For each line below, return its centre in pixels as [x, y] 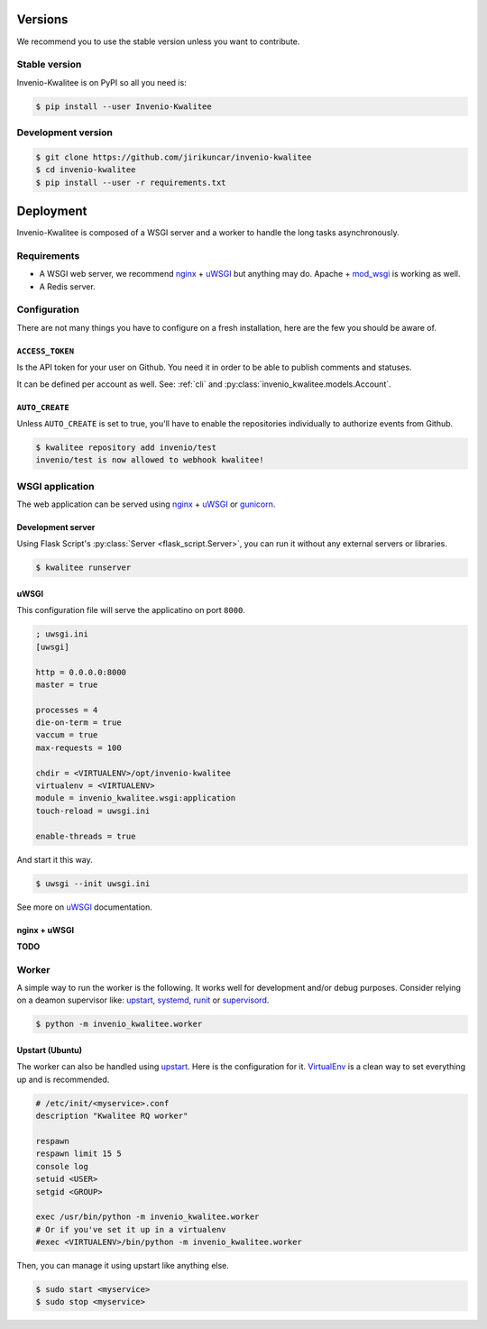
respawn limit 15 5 [78, 1154]
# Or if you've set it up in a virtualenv [131, 1229]
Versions [42, 19]
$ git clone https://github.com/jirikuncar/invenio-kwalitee [174, 157]
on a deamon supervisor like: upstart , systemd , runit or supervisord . [143, 1000]
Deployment [52, 211]
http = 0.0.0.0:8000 [81, 672]
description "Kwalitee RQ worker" [112, 1116]
